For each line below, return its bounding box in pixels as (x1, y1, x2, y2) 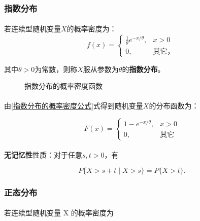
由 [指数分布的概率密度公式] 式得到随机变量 (4, 100, 143, 111)
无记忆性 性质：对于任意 (4, 150, 82, 160)
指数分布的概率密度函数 (24, 81, 103, 91)
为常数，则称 (35, 63, 78, 74)
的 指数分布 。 (122, 63, 165, 74)
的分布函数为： (149, 100, 199, 111)
